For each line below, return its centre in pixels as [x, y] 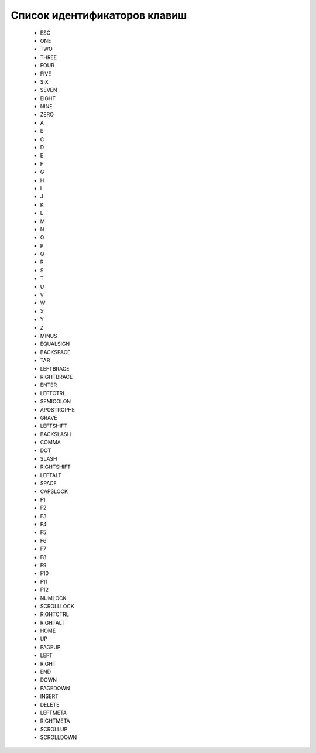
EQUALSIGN [55, 344]
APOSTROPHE [58, 409]
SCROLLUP [54, 729]
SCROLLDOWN [59, 737]
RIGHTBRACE [56, 376]
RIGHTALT [52, 622]
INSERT [49, 696]
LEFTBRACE [55, 368]
